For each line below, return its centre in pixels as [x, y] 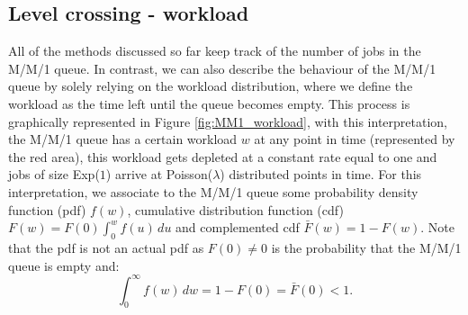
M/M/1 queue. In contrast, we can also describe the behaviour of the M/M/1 [222, 68]
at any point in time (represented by [355, 139]
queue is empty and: [64, 265]
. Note [437, 227]
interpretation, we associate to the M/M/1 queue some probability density [213, 191]
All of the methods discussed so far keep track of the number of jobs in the [215, 51]
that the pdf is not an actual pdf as [106, 247]
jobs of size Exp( [54, 174]
